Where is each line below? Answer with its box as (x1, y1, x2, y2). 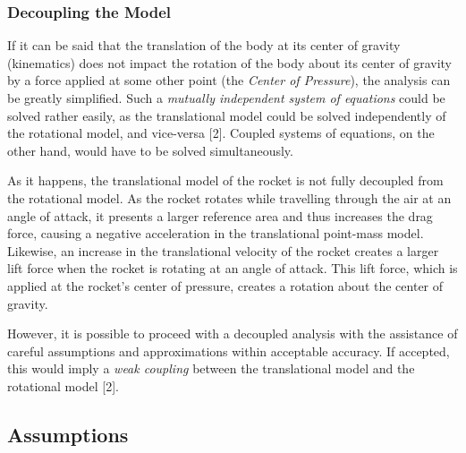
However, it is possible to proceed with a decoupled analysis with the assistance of (7, 324, 458, 343)
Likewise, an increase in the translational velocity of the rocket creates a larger (7, 241, 439, 260)
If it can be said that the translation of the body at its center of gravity (7, 36, 401, 55)
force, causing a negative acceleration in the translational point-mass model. (7, 224, 424, 243)
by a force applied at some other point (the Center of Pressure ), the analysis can (7, 71, 451, 90)
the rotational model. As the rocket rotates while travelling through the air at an (7, 188, 452, 207)
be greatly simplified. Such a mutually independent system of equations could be (7, 89, 445, 107)
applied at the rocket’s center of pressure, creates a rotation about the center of (7, 276, 444, 295)
